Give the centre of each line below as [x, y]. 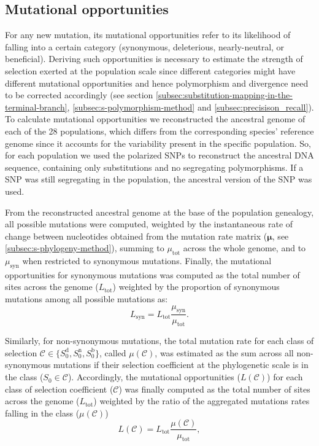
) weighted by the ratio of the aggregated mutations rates [202, 401]
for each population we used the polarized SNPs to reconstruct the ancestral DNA [159, 155]
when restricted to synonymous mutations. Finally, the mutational [147, 261]
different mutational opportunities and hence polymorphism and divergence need [157, 83]
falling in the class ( [42, 413]
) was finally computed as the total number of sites [214, 389]
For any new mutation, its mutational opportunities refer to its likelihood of [148, 35]
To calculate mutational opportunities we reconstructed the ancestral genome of [155, 119]
